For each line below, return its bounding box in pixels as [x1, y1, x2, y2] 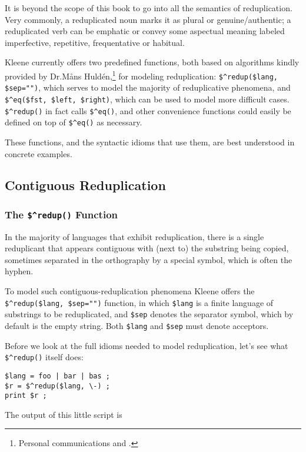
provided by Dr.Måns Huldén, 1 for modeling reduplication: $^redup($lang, [5, 68, 278, 82]
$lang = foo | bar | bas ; [5, 371, 110, 380]
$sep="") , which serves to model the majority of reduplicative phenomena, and [5, 81, 291, 94]
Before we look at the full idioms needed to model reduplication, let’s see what [5, 339, 288, 351]
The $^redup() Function [5, 207, 118, 221]
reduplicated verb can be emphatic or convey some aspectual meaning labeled [5, 25, 285, 37]
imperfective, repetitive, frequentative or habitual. [5, 36, 185, 48]
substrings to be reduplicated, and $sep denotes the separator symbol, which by [5, 308, 294, 320]
